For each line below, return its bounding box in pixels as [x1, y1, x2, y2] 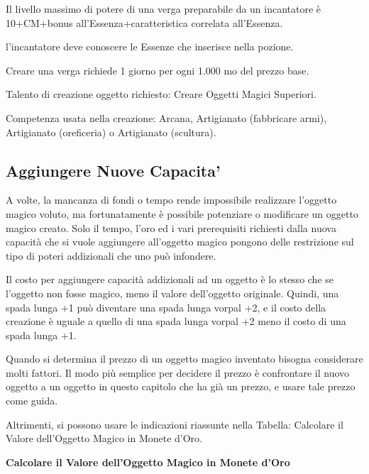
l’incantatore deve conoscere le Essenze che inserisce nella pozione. [6, 39, 294, 54]
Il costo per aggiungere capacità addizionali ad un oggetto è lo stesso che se [6, 272, 334, 287]
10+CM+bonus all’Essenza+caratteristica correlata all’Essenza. [6, 15, 283, 30]
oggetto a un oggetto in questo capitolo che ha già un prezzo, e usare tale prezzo [6, 379, 356, 394]
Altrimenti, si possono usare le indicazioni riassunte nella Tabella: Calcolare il [6, 417, 343, 431]
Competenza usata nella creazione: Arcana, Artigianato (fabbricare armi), [6, 110, 327, 125]
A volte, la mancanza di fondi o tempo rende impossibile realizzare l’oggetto [6, 192, 337, 207]
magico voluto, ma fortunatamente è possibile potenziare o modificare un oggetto [6, 206, 358, 221]
